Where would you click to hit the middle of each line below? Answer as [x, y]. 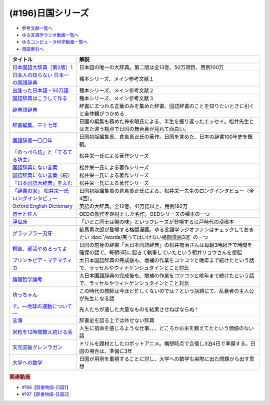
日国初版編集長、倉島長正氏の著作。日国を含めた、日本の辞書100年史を [163, 137]
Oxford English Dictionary [42, 206]
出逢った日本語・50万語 [40, 91]
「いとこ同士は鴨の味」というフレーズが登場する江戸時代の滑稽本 [157, 222]
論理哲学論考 [27, 279]
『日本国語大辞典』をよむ [42, 183]
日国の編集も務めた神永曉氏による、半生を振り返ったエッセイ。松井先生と [167, 122]
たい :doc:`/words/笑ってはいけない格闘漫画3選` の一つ [144, 237]
